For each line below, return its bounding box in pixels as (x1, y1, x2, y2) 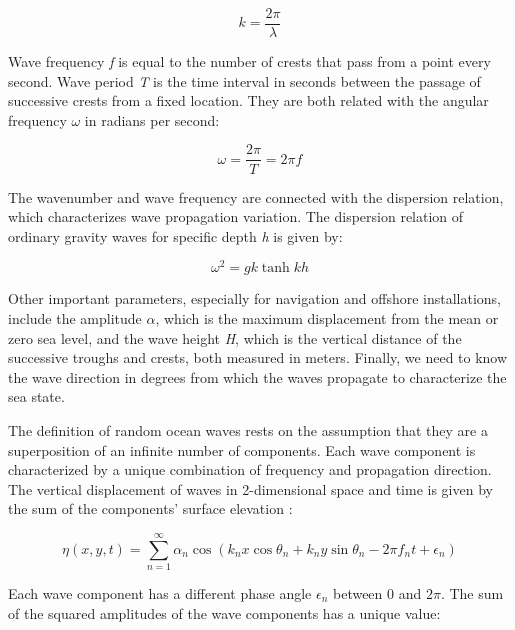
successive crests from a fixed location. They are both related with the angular (8, 90, 489, 111)
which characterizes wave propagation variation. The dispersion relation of (8, 206, 464, 227)
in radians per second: (84, 109, 220, 130)
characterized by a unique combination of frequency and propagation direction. (8, 459, 492, 480)
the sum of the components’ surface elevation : (8, 498, 293, 519)
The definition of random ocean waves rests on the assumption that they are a (8, 419, 488, 440)
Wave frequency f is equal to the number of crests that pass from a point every (8, 51, 491, 72)
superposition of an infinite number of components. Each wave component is (8, 439, 476, 460)
